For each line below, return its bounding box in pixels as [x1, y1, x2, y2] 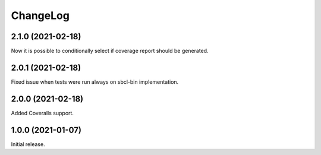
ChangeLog [11, 9, 70, 22]
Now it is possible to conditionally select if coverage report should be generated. [11, 48, 209, 55]
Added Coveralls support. [11, 109, 74, 116]
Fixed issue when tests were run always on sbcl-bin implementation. [11, 78, 179, 86]
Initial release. [11, 140, 45, 148]
